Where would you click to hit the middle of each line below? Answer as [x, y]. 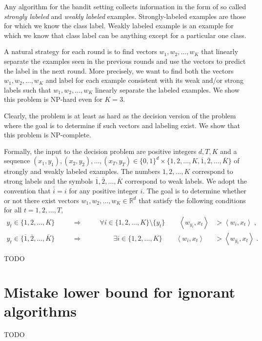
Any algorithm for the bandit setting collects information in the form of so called [125, 6]
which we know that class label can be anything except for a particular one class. [125, 35]
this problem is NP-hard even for [53, 99]
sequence [17, 161]
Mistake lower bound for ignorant [120, 292]
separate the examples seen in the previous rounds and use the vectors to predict [125, 61]
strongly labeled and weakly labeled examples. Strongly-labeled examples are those [125, 16]
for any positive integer [103, 190]
